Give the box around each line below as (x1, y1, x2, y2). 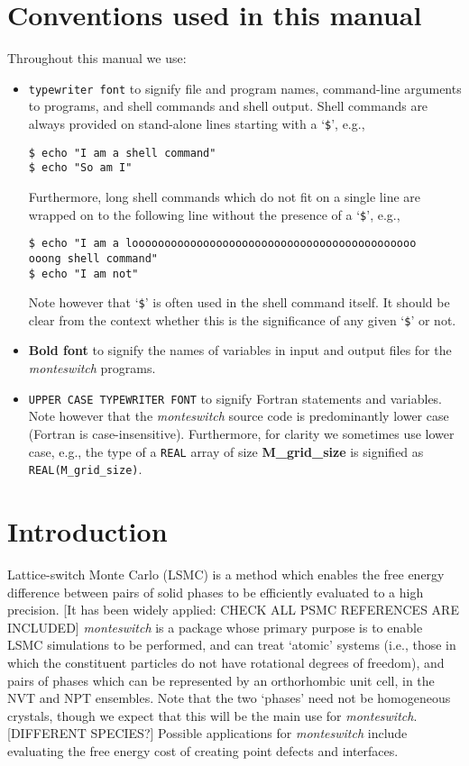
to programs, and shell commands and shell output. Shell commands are (28, 96, 428, 115)
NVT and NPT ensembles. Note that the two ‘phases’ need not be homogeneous (7, 688, 451, 707)
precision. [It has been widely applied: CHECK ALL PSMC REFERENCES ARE (7, 600, 459, 619)
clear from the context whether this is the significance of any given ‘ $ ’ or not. (28, 310, 456, 329)
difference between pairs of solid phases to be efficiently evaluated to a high (7, 582, 424, 601)
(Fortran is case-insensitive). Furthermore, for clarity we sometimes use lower (28, 424, 455, 442)
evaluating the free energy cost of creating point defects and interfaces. (7, 741, 399, 760)
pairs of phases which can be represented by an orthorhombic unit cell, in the (7, 670, 435, 689)
